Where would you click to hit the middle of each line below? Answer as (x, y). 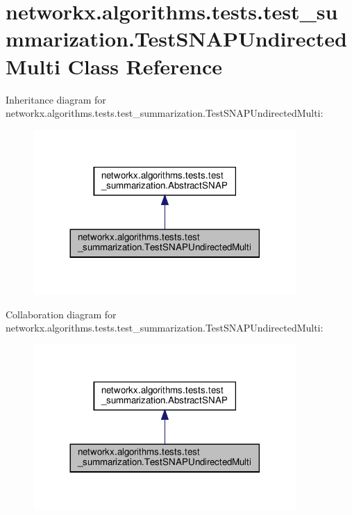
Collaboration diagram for (61, 314)
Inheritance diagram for (56, 99)
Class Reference (145, 66)
